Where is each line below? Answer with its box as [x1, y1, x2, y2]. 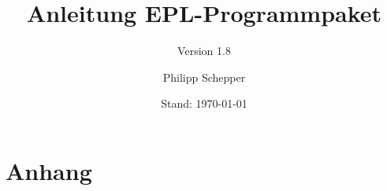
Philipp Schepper [162, 68, 246, 85]
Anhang [6, 154, 92, 186]
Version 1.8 [177, 42, 231, 59]
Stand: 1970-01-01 [161, 95, 247, 112]
